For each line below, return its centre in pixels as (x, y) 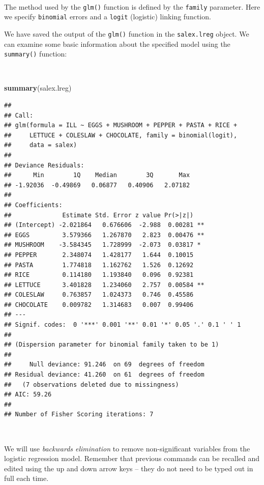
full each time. (26, 478)
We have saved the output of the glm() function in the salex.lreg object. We (127, 33)
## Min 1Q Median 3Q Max (97, 175)
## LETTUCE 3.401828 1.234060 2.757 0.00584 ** (104, 285)
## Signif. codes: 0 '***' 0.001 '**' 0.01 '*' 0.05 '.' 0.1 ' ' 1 (123, 325)
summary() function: (36, 54)
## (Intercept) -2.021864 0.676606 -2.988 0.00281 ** (104, 225)
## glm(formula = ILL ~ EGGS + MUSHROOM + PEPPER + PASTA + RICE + (121, 125)
